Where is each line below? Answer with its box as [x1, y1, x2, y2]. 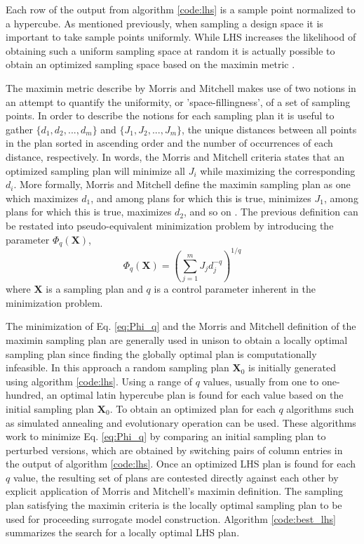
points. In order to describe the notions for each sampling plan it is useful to [6, 108, 335, 123]
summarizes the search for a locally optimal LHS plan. [6, 525, 240, 540]
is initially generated [248, 360, 337, 375]
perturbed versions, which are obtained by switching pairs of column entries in [6, 442, 343, 457]
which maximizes [6, 190, 79, 205]
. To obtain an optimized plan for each [109, 401, 276, 416]
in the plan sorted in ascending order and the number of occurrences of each [6, 135, 333, 150]
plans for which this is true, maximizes [6, 204, 172, 219]
